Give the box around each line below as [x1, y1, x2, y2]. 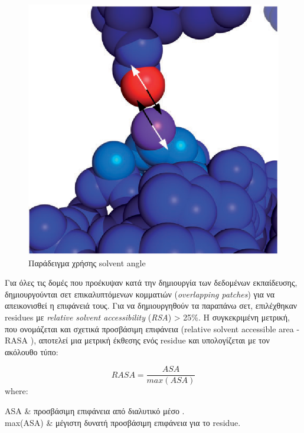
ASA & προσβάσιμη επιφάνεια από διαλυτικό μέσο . [5, 405, 185, 417]
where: [5, 385, 28, 397]
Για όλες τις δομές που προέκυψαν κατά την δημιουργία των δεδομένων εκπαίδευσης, [5, 276, 298, 289]
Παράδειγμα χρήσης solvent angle [28, 256, 146, 269]
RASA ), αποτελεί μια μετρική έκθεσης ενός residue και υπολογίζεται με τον [5, 334, 270, 346]
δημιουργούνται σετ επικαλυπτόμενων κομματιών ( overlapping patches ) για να [5, 287, 275, 300]
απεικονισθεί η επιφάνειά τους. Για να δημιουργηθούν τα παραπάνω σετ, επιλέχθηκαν [5, 299, 298, 312]
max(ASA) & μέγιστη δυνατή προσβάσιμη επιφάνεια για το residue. [5, 416, 241, 428]
